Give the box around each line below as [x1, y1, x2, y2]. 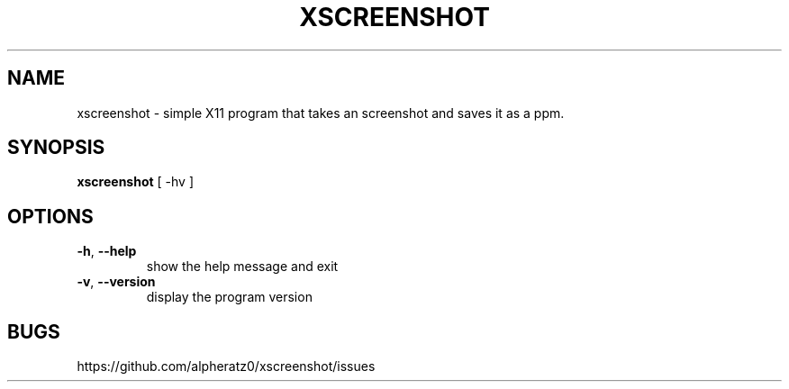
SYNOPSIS [7, 136, 105, 159]
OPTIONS [7, 204, 94, 228]
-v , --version [77, 274, 156, 290]
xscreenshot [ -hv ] [77, 174, 195, 190]
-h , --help [77, 243, 137, 259]
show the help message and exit [146, 258, 339, 275]
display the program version [146, 289, 313, 305]
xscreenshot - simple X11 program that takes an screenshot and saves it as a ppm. [77, 104, 565, 121]
